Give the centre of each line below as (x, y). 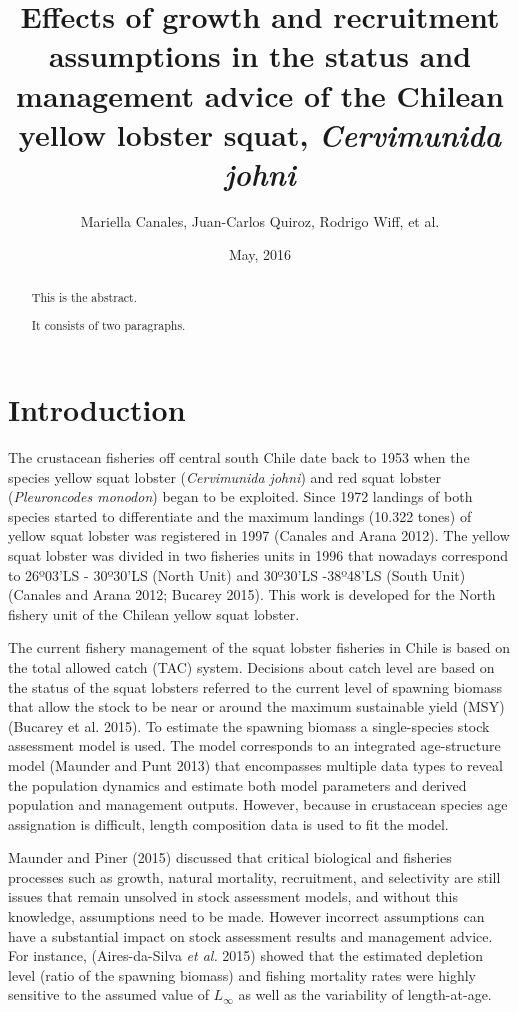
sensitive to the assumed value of (108, 994)
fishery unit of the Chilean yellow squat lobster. (154, 613)
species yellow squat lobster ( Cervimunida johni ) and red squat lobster (225, 476)
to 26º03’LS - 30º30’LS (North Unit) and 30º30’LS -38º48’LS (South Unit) (237, 574)
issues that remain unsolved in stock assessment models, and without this (233, 896)
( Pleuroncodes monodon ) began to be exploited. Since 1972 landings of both (240, 496)
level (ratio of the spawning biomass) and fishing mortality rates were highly (242, 974)
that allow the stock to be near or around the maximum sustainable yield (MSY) (256, 706)
